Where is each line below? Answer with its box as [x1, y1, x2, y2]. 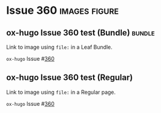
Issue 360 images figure [6, 4, 119, 17]
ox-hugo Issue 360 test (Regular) [6, 73, 133, 83]
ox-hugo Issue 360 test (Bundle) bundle [6, 28, 155, 38]
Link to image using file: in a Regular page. [6, 88, 116, 96]
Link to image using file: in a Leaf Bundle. [6, 43, 113, 50]
